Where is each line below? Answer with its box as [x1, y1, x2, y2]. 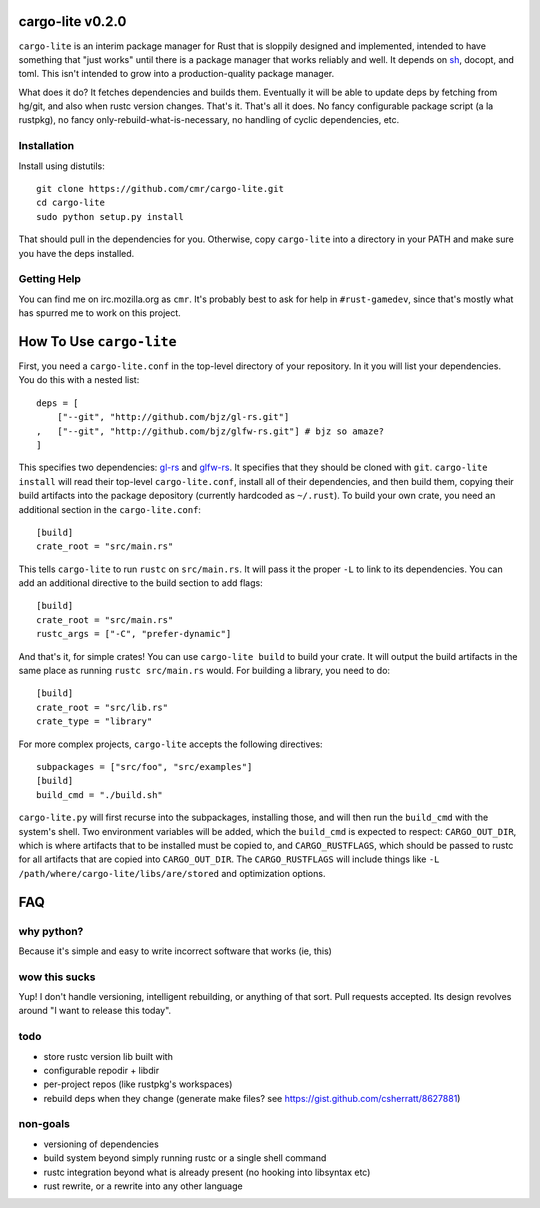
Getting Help [18, 272, 82, 286]
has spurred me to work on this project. [18, 307, 182, 319]
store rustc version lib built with [43, 1050, 174, 1062]
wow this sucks [18, 970, 96, 984]
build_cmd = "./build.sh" [36, 789, 164, 800]
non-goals [18, 1117, 70, 1131]
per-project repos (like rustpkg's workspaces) [43, 1078, 233, 1090]
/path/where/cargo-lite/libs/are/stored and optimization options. [18, 867, 326, 879]
